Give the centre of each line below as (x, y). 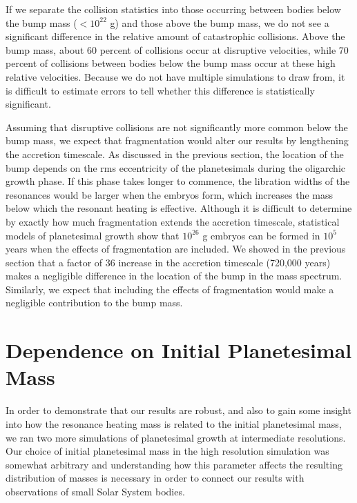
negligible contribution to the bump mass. (94, 303)
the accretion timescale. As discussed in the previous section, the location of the (175, 154)
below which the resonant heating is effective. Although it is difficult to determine (179, 208)
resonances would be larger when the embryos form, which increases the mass (169, 194)
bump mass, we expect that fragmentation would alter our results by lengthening (177, 140)
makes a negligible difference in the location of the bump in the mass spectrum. (174, 276)
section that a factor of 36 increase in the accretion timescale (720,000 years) (168, 262)
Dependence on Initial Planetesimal (179, 350)
